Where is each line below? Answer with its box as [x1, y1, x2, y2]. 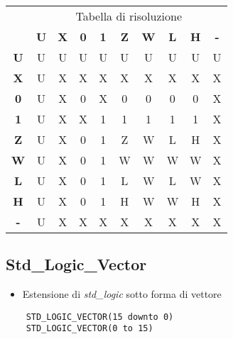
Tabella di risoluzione [75, 8, 183, 24]
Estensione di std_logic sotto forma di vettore [22, 287, 222, 301]
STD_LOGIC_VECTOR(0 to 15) [26, 323, 153, 334]
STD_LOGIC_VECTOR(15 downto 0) [26, 311, 174, 322]
